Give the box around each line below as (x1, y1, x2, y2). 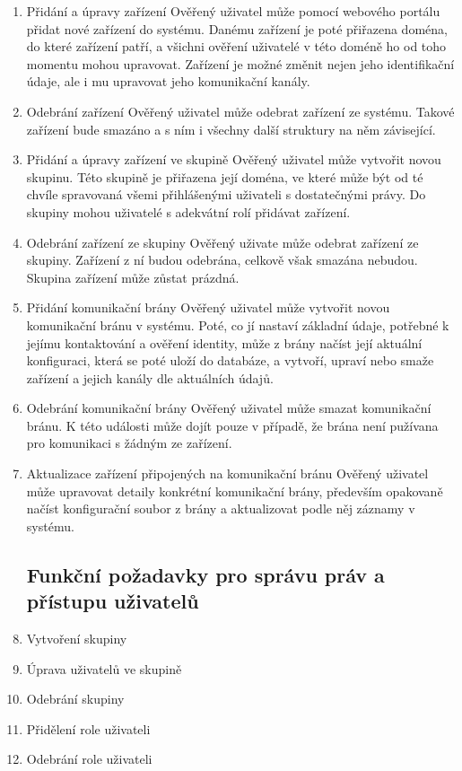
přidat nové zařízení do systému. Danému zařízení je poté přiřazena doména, (26, 19, 448, 38)
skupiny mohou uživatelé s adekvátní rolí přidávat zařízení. (26, 202, 351, 221)
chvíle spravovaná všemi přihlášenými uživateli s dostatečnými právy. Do (26, 185, 426, 204)
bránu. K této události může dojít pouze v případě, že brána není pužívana (26, 416, 439, 434)
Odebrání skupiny (26, 689, 125, 708)
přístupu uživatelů (26, 587, 199, 615)
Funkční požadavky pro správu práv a (26, 560, 385, 588)
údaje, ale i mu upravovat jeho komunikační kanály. (26, 72, 310, 91)
